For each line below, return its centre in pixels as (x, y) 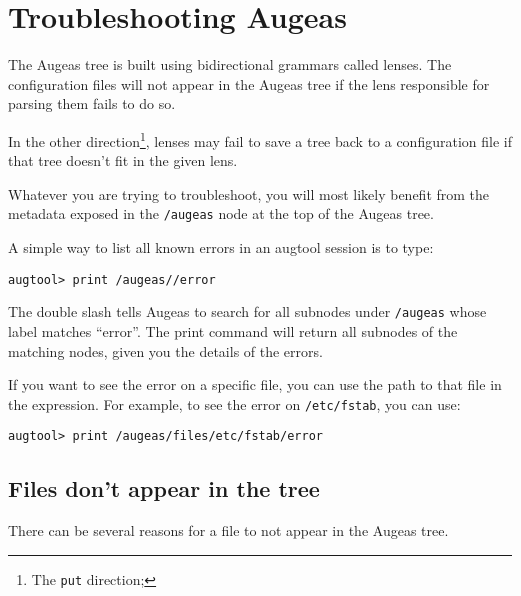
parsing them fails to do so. (92, 103)
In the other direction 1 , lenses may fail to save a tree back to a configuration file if (260, 139)
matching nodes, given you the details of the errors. (165, 350)
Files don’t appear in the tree (164, 488)
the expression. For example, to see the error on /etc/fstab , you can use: (234, 403)
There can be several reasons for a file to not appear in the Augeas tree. (228, 530)
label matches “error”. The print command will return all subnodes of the (233, 330)
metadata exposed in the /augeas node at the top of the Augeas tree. (221, 213)
